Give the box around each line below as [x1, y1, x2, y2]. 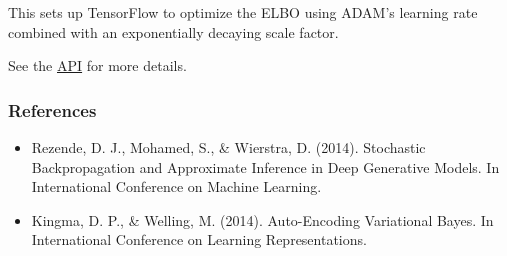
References [8, 97, 97, 122]
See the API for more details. [8, 55, 187, 76]
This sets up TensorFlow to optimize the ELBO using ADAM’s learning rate [8, 2, 478, 22]
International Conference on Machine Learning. [31, 176, 322, 197]
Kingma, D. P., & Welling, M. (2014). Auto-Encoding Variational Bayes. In [31, 209, 494, 230]
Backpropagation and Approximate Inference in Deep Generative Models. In [31, 156, 500, 177]
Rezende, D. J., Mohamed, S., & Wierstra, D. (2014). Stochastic [31, 137, 426, 157]
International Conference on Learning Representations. [31, 229, 367, 250]
